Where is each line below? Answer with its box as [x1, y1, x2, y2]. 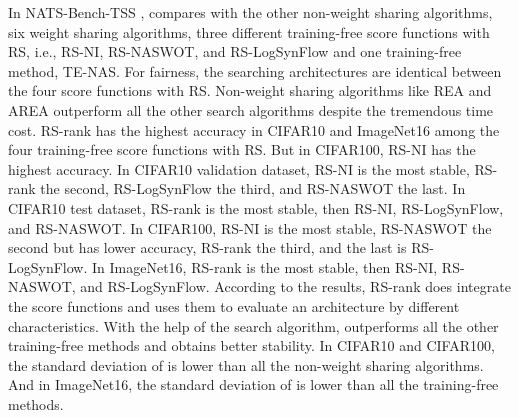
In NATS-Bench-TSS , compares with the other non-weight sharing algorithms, [8, 2, 493, 22]
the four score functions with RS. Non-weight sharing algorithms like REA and [8, 80, 492, 101]
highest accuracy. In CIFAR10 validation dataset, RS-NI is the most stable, [8, 158, 470, 179]
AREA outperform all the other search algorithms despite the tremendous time [8, 99, 494, 120]
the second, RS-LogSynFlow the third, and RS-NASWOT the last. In [40, 178, 466, 199]
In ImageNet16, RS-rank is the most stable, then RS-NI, [92, 256, 438, 277]
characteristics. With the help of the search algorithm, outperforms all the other [8, 315, 499, 336]
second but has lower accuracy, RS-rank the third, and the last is [8, 237, 407, 258]
